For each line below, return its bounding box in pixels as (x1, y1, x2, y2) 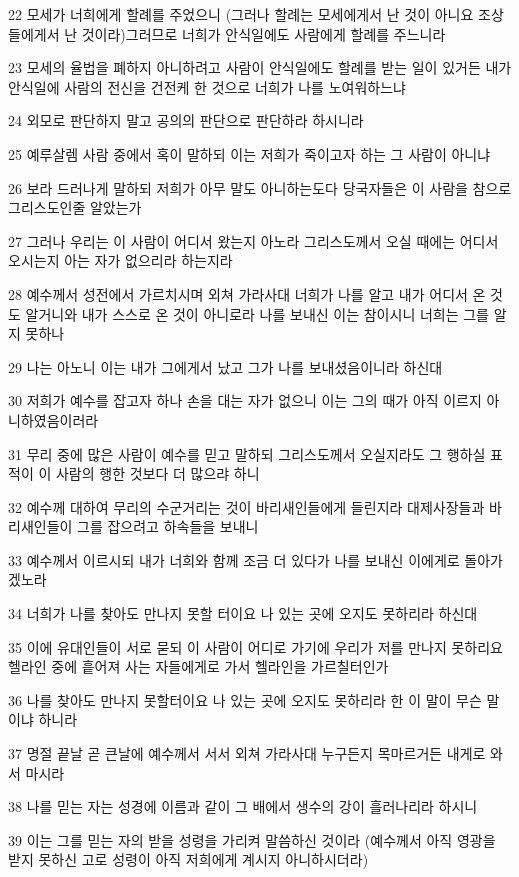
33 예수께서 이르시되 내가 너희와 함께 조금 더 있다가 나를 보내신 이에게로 (8, 549, 460, 570)
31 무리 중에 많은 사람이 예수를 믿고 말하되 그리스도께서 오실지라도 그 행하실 (8, 443, 486, 464)
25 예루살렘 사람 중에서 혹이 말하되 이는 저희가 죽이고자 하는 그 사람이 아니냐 (8, 143, 491, 164)
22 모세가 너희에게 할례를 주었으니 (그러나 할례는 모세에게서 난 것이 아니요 (8, 4, 474, 24)
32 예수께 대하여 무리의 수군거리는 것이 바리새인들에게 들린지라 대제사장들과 (8, 496, 485, 517)
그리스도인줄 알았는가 (8, 197, 142, 218)
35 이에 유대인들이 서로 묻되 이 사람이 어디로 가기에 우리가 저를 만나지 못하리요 (8, 636, 503, 657)
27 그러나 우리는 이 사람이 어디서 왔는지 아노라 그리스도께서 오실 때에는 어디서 (8, 230, 499, 251)
